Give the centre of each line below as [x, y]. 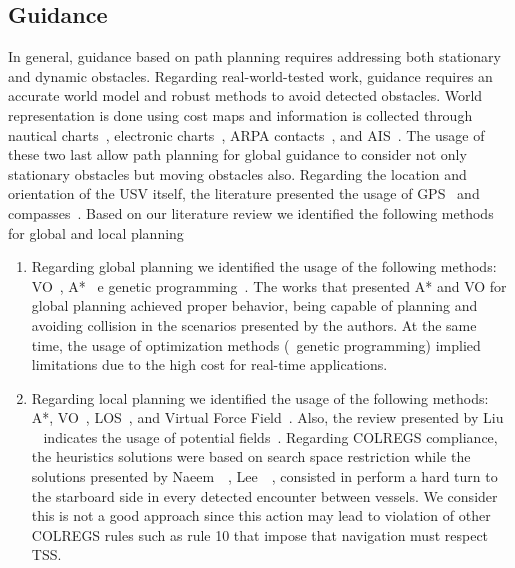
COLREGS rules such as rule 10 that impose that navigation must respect [260, 534]
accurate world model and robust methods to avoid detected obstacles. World [245, 95]
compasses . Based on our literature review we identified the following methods [251, 212]
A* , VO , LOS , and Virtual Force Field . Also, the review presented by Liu [267, 417]
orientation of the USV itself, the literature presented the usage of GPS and [244, 193]
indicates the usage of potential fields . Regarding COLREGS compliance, [270, 436]
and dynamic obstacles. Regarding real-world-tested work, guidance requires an [250, 75]
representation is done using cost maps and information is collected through [240, 114]
